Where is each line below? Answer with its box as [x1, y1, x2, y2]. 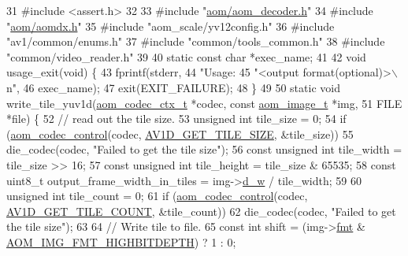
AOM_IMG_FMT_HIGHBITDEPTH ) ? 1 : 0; [6, 233, 236, 250]
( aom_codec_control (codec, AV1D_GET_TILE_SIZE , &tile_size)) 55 [6, 125, 354, 142]
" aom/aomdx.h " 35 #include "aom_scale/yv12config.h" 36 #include [6, 17, 335, 34]
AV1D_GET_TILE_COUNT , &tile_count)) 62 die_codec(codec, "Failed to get [6, 202, 396, 219]
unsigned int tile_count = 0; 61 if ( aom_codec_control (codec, [6, 187, 308, 204]
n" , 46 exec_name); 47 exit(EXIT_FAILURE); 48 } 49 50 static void [6, 79, 340, 95]
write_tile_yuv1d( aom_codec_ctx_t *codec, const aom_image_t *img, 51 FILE [6, 95, 402, 111]
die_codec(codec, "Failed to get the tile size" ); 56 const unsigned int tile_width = [6, 141, 402, 158]
